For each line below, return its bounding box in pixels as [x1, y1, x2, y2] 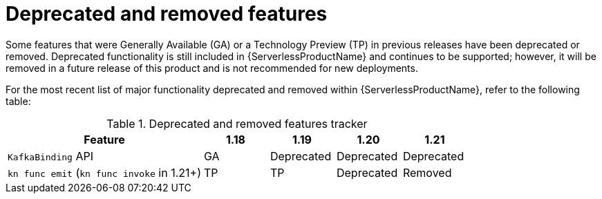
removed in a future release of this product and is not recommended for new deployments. [6, 61, 418, 74]
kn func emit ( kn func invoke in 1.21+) [8, 165, 201, 180]
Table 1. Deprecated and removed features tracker [106, 116, 368, 131]
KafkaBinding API [8, 149, 93, 163]
